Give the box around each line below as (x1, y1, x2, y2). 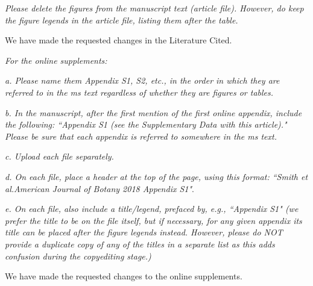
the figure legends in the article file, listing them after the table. (5, 13, 238, 26)
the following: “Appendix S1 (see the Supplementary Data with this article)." (5, 118, 287, 131)
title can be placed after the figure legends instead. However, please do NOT (5, 226, 283, 238)
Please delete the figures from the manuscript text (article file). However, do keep (5, 2, 304, 14)
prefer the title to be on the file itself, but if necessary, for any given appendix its (5, 214, 302, 226)
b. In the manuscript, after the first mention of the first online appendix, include (5, 106, 302, 119)
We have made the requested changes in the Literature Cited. (5, 34, 232, 46)
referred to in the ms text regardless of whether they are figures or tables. (5, 85, 274, 98)
